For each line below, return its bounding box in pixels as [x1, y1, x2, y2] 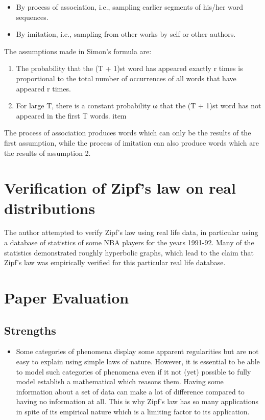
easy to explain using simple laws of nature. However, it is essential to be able [16, 356, 260, 366]
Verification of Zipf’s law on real [4, 177, 236, 198]
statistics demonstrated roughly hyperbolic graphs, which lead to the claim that [4, 247, 254, 258]
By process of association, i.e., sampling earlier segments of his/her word [16, 2, 244, 12]
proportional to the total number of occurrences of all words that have [16, 73, 236, 83]
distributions [4, 197, 95, 218]
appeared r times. [16, 83, 71, 94]
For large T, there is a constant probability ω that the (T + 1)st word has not [16, 100, 261, 111]
